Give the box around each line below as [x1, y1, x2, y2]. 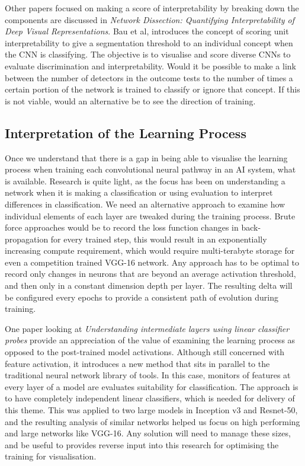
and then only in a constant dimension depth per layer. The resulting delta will [5, 279, 293, 292]
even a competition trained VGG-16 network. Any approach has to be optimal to [5, 256, 299, 268]
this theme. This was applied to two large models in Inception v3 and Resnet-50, [5, 404, 298, 416]
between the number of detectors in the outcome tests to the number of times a [5, 71, 293, 84]
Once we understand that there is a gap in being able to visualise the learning [5, 151, 288, 164]
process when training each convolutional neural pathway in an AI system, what [5, 163, 296, 175]
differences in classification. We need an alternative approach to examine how [5, 197, 285, 210]
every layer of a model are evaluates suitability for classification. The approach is [5, 380, 298, 392]
